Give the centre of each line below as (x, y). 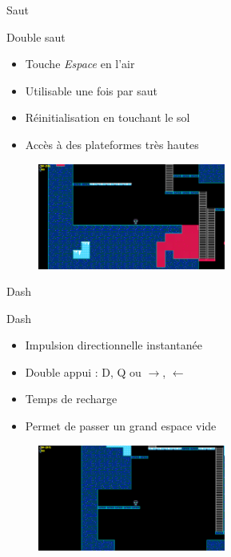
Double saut (36, 36)
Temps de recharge (71, 399)
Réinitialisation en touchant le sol (108, 117)
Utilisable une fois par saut (91, 90)
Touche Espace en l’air (80, 64)
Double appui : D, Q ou (83, 371)
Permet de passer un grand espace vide (121, 426)
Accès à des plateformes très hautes (112, 144)
